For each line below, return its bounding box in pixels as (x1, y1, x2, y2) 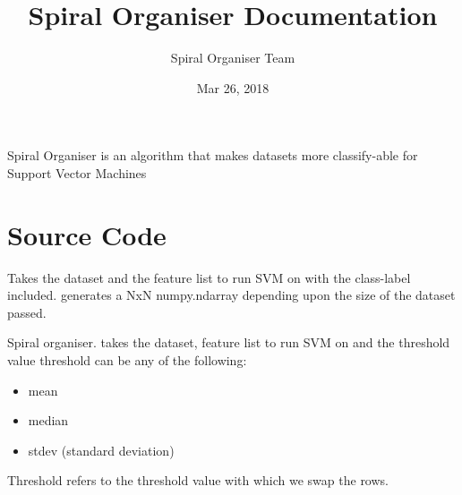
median (28, 411, 69, 430)
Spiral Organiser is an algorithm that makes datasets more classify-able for (7, 146, 418, 165)
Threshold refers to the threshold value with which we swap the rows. (7, 471, 389, 490)
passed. (7, 303, 47, 321)
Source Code (7, 216, 167, 252)
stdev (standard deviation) (28, 440, 175, 459)
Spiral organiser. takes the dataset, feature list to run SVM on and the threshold (7, 333, 450, 352)
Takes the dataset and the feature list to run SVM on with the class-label (7, 268, 411, 286)
